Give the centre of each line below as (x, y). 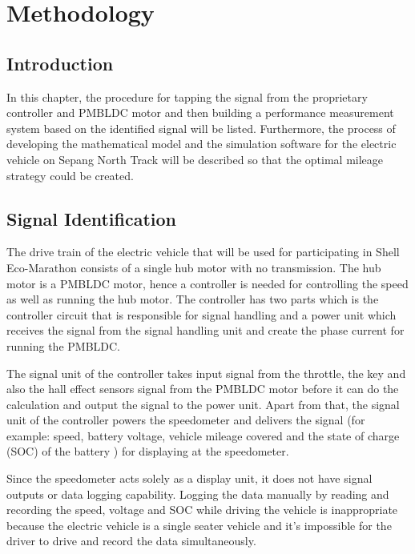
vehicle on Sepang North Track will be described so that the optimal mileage (195, 159)
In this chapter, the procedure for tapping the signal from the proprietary (187, 96)
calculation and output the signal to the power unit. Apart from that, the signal (203, 404)
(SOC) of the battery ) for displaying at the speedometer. (148, 451)
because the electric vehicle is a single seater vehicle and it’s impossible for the (199, 525)
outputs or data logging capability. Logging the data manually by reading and (198, 494)
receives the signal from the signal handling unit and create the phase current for (205, 330)
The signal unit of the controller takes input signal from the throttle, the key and (206, 373)
